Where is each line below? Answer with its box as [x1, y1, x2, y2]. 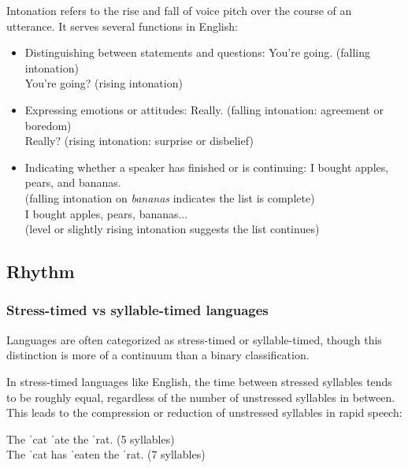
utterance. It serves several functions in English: [6, 17, 238, 34]
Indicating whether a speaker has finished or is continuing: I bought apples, [24, 158, 389, 175]
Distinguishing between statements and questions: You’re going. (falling [24, 44, 371, 61]
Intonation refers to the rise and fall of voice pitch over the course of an [6, 2, 352, 18]
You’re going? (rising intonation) [24, 75, 183, 91]
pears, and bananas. [24, 174, 121, 191]
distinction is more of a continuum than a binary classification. [6, 347, 310, 363]
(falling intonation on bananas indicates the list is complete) [24, 189, 315, 206]
